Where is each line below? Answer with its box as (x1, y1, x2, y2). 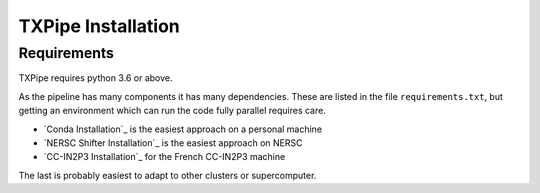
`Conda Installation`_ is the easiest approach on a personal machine (43, 123, 323, 135)
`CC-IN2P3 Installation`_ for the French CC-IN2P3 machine (43, 151, 286, 163)
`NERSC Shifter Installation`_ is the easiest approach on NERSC (43, 136, 303, 149)
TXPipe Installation (18, 15, 180, 37)
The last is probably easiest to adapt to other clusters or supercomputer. (18, 169, 317, 181)
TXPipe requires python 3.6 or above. (18, 72, 173, 84)
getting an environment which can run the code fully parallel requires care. (18, 105, 327, 117)
